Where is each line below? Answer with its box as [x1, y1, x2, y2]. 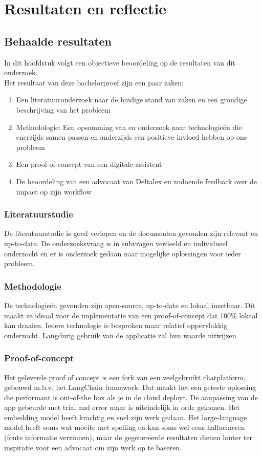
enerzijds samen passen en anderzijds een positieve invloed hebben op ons [16, 132, 247, 142]
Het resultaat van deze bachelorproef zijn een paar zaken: [4, 77, 184, 88]
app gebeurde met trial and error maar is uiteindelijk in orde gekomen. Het [4, 402, 240, 412]
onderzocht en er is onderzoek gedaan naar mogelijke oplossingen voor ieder [4, 248, 241, 258]
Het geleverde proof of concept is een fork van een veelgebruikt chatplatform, [4, 372, 246, 382]
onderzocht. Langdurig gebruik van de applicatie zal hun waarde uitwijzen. [4, 330, 238, 340]
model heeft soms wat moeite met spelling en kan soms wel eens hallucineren [4, 422, 245, 432]
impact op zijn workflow [16, 186, 92, 197]
